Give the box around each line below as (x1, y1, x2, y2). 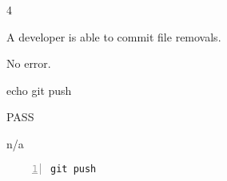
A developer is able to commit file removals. (6, 28, 221, 45)
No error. (6, 55, 51, 72)
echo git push (6, 81, 72, 98)
